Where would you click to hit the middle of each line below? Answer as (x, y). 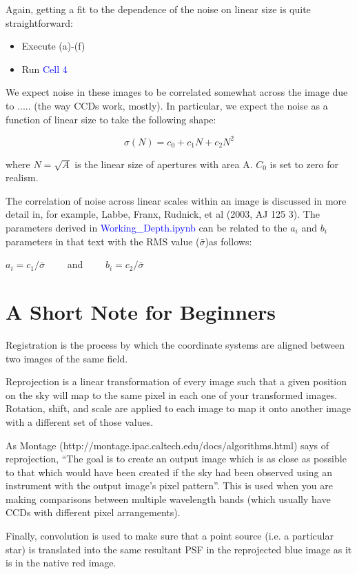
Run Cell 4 (44, 69)
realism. (22, 177)
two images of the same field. (67, 358)
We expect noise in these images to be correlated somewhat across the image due (177, 92)
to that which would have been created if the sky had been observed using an (169, 472)
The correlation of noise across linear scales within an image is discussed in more (176, 200)
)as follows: (228, 241)
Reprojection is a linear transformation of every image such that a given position (176, 381)
